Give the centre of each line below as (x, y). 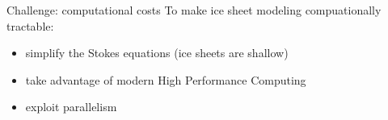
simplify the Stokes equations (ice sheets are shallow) (157, 53)
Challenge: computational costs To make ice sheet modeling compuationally (194, 10)
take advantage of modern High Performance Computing (166, 79)
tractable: (30, 25)
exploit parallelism (71, 107)
